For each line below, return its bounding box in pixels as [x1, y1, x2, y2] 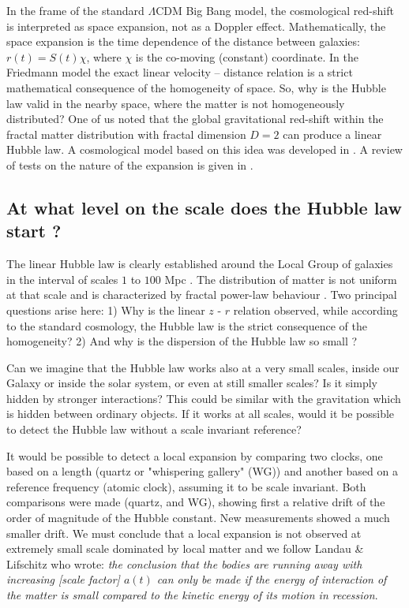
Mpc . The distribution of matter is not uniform [164, 270, 397, 287]
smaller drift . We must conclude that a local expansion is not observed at [6, 524, 362, 541]
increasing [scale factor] [6, 571, 120, 587]
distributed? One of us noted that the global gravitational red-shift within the [6, 110, 384, 127]
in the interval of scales [6, 270, 118, 287]
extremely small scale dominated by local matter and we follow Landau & [6, 540, 364, 557]
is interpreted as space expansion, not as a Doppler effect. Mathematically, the [6, 17, 386, 34]
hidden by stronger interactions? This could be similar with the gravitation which [6, 390, 401, 406]
